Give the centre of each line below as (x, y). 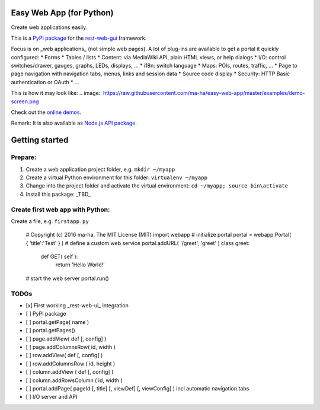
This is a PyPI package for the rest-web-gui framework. (79, 38)
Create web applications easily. (49, 27)
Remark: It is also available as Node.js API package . (74, 123)
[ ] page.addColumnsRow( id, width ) (71, 347)
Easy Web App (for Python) (62, 13)
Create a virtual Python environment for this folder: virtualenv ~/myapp (116, 177)
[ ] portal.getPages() (50, 330)
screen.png (25, 101)
